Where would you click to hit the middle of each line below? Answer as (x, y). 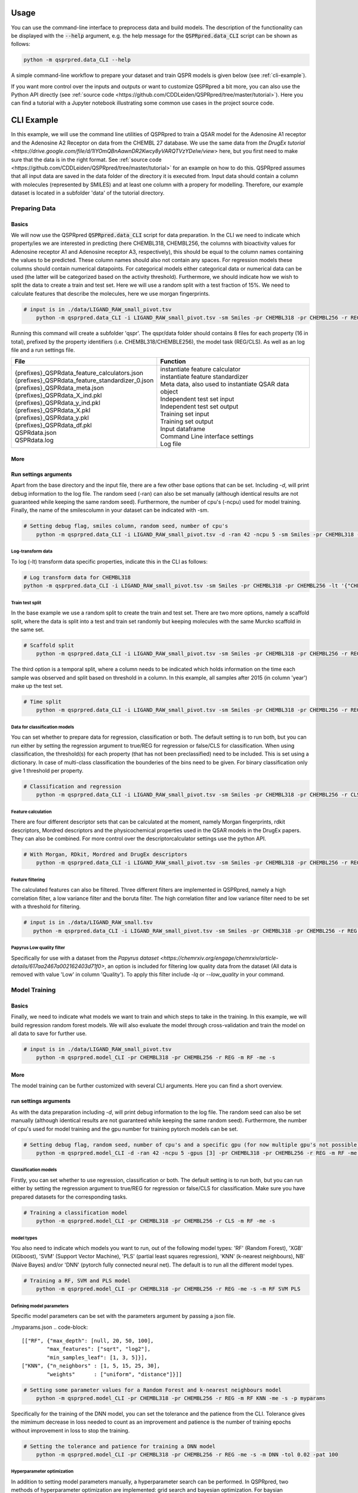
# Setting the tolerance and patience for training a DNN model (120, 1446)
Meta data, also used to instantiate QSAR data (225, 384)
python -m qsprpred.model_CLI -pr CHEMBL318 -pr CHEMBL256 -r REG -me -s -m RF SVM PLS (168, 1289)
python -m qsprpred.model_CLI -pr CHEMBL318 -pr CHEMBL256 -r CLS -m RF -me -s (156, 1221)
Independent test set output (199, 407)
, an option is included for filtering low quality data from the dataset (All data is (201, 966)
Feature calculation (31, 812)
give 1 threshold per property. (47, 770)
